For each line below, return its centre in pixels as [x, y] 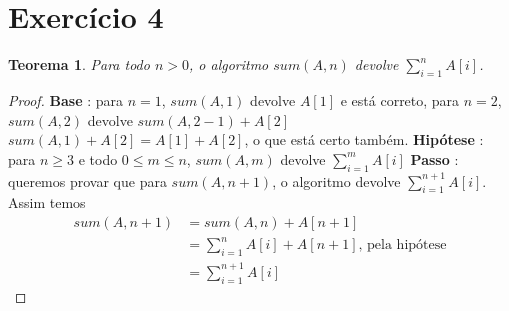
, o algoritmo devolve [336, 180]
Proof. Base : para [66, 99]
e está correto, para [400, 99]
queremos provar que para [87, 180]
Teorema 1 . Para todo [79, 64]
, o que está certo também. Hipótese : [364, 139]
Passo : [434, 158]
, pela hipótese [402, 245]
